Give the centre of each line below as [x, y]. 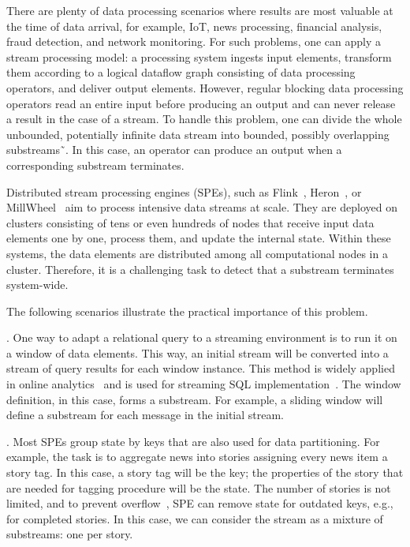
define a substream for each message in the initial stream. [145, 415]
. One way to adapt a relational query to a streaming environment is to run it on [202, 337]
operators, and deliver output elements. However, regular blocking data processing [205, 87]
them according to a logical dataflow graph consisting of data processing [181, 72]
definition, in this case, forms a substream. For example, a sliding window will [195, 399]
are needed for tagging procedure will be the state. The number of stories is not [199, 487]
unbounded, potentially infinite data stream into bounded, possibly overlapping [198, 134]
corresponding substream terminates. [95, 165]
